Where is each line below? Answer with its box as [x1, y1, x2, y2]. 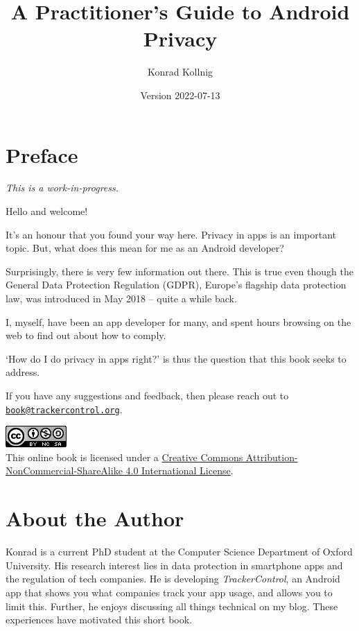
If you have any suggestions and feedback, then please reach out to [6, 388, 289, 402]
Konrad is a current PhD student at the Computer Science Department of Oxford [6, 544, 353, 559]
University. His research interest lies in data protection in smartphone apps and [6, 557, 343, 572]
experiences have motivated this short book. [6, 612, 193, 627]
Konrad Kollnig [147, 64, 213, 79]
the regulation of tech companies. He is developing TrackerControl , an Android [6, 571, 340, 586]
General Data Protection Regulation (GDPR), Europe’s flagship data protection [6, 277, 347, 292]
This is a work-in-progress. [6, 180, 119, 195]
